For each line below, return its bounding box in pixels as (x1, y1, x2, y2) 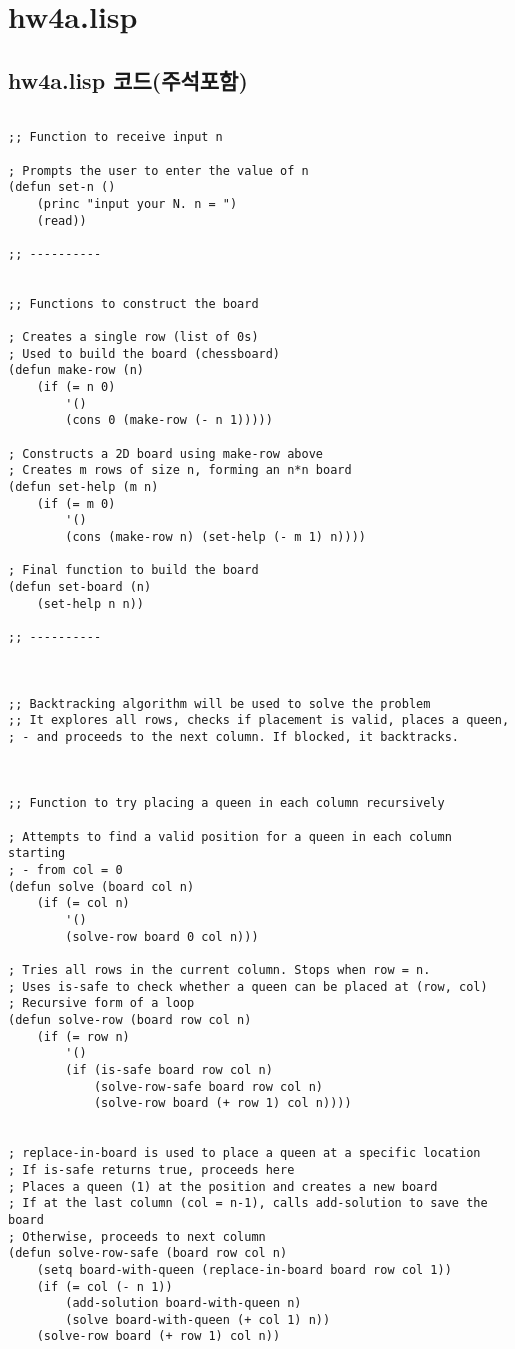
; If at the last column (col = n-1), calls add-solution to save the (8, 1196, 488, 1211)
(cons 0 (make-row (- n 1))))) (65, 413, 273, 428)
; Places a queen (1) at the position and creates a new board (8, 1179, 438, 1194)
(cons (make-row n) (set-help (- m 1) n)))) (65, 529, 366, 544)
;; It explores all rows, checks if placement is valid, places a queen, (8, 713, 510, 728)
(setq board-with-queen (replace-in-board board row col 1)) (36, 1262, 452, 1277)
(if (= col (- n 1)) (36, 1279, 173, 1294)
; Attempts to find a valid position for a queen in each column (8, 829, 452, 844)
